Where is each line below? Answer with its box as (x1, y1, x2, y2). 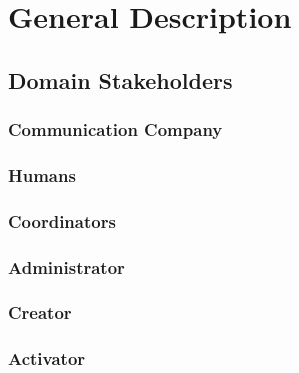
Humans (8, 162, 76, 187)
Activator (8, 346, 86, 371)
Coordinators (8, 208, 116, 233)
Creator (8, 300, 72, 325)
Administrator (8, 254, 125, 279)
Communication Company (8, 117, 223, 142)
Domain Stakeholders (8, 64, 233, 95)
